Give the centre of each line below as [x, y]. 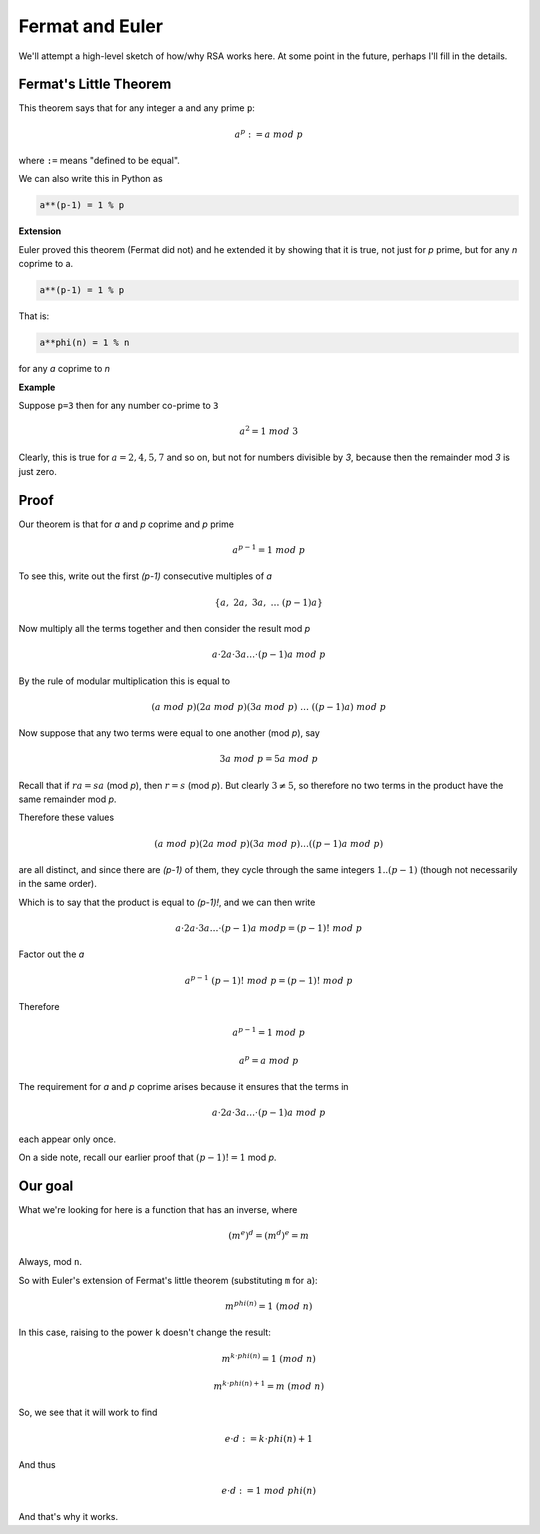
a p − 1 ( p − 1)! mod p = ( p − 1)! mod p [269, 979]
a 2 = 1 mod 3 [269, 430]
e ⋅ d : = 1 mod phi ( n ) [269, 1491]
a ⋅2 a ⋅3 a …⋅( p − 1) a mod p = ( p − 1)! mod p [269, 928]
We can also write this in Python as [91, 179]
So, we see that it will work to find [88, 1412]
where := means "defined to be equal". [99, 161]
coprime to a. [46, 264]
